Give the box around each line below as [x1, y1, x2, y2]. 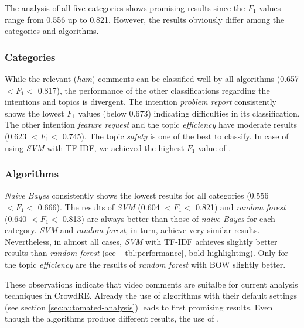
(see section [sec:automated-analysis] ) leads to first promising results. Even [5, 300, 273, 313]
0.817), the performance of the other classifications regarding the [37, 84, 270, 96]
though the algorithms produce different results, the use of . [5, 312, 220, 324]
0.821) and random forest [195, 200, 286, 213]
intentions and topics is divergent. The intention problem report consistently [5, 95, 276, 108]
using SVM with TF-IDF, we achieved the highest [5, 141, 185, 153]
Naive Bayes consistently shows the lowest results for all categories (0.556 [5, 189, 269, 201]
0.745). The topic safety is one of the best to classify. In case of [62, 129, 289, 142]
